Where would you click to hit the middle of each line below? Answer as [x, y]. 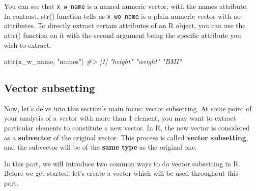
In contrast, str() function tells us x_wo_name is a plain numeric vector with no [122, 16]
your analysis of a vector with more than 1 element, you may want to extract [120, 118]
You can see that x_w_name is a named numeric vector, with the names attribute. [126, 6]
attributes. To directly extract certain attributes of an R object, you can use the [125, 25]
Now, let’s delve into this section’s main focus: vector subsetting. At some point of [128, 108]
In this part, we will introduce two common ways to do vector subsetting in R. [122, 163]
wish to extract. [28, 45]
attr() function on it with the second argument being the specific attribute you [123, 35]
